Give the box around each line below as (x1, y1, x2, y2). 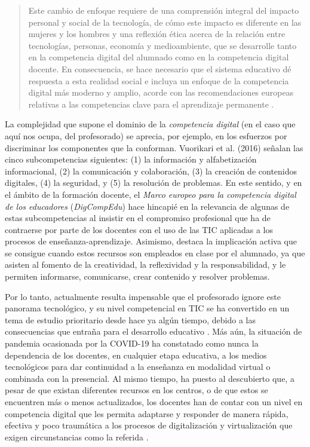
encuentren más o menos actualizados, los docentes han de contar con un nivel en (5, 396, 303, 408)
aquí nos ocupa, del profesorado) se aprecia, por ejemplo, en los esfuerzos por (5, 129, 287, 142)
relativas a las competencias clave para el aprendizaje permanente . (28, 97, 274, 110)
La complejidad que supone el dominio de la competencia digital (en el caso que (5, 118, 296, 130)
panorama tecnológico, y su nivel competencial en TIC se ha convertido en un (5, 302, 290, 314)
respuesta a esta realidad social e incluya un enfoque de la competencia (28, 74, 289, 87)
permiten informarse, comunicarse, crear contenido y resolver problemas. (5, 270, 270, 283)
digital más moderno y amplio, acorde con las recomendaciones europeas (28, 86, 294, 99)
